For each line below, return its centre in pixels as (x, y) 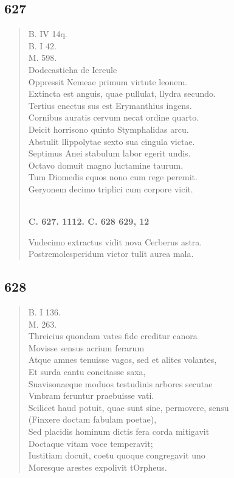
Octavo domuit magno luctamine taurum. (106, 165)
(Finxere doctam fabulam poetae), (92, 419)
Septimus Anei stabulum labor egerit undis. (109, 153)
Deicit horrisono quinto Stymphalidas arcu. (108, 129)
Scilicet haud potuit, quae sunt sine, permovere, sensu (129, 407)
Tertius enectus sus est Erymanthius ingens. (110, 105)
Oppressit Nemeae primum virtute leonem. (108, 81)
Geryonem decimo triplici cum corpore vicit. (111, 188)
